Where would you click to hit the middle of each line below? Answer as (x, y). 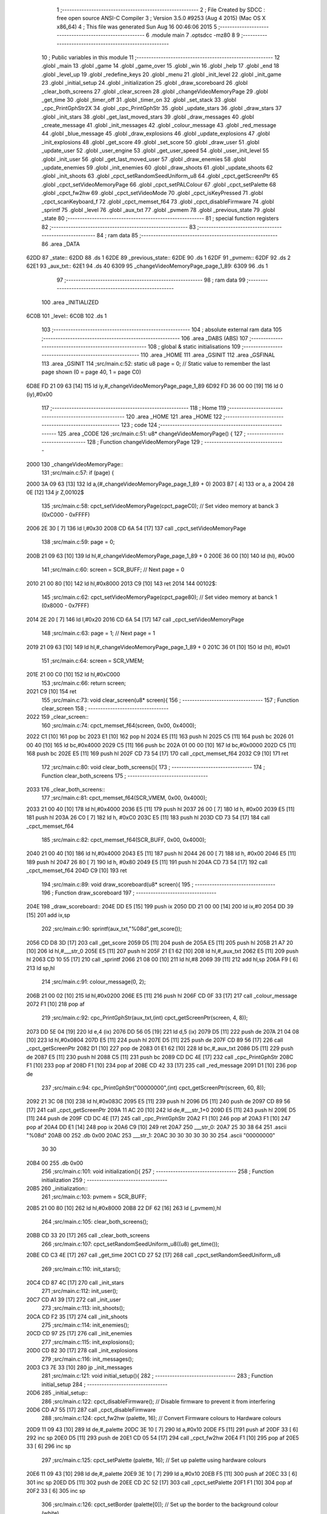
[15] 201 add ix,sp (48, 915)
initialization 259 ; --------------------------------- (104, 1180)
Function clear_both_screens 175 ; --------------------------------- (125, 776)
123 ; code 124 (139, 425)
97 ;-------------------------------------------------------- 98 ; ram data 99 (151, 280)
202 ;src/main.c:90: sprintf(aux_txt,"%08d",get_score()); (112, 929)
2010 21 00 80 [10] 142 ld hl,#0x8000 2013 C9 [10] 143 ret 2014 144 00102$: (122, 583)
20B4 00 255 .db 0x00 (55, 1163)
